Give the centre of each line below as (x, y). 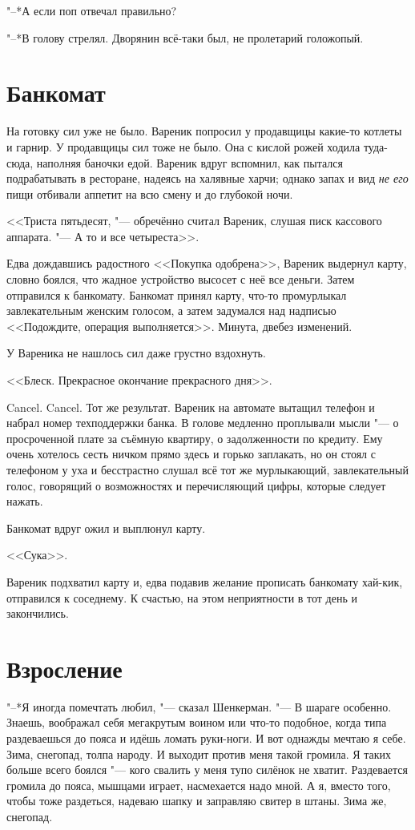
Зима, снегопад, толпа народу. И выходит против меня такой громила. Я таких (199, 753)
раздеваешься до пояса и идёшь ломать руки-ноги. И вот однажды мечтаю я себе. (206, 738)
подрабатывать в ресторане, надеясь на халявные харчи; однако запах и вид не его (207, 178)
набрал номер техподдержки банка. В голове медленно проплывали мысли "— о (203, 423)
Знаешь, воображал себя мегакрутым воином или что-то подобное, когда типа (197, 722)
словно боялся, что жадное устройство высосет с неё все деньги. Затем (181, 279)
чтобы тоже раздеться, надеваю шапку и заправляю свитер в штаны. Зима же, (197, 801)
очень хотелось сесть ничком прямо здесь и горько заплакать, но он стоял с (191, 454)
